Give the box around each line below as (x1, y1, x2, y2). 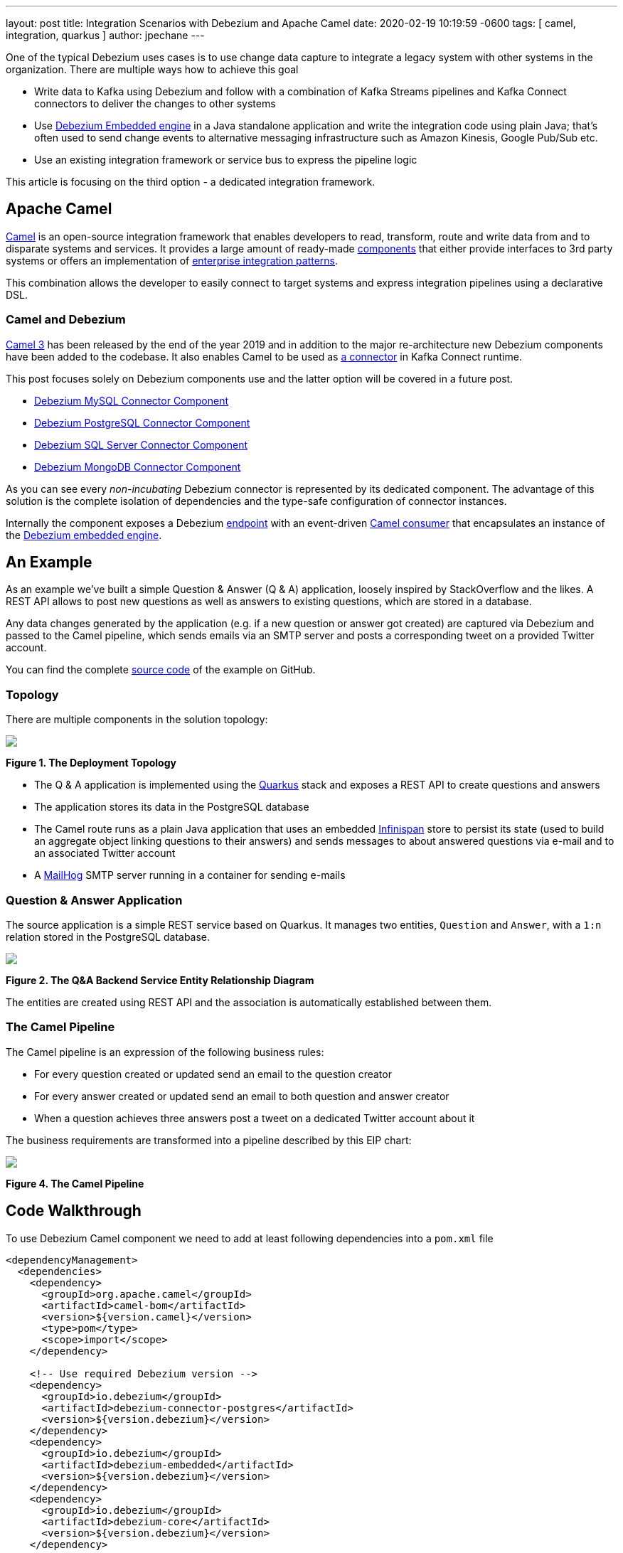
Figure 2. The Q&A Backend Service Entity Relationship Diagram (6, 973, 314, 986)
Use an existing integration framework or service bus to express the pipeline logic (34, 154, 417, 166)
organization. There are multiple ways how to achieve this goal (6, 63, 299, 75)
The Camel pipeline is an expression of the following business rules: (6, 1045, 324, 1058)
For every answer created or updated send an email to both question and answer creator (34, 1089, 449, 1102)
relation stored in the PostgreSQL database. (6, 930, 211, 943)
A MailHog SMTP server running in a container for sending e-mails (34, 869, 346, 882)
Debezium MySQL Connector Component (34, 394, 229, 407)
